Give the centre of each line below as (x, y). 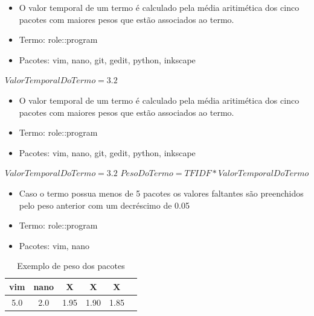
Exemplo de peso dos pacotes (71, 266)
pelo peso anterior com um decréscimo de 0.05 (104, 205)
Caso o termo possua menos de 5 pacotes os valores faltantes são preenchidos (161, 193)
